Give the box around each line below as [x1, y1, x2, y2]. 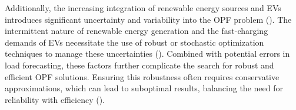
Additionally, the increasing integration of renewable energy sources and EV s [5, 2, 281, 13]
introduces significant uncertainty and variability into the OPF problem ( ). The [5, 13, 292, 25]
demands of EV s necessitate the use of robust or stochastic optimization [5, 36, 264, 48]
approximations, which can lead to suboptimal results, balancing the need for [5, 82, 283, 94]
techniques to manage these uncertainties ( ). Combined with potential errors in [5, 47, 290, 60]
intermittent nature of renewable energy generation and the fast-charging [5, 25, 268, 37]
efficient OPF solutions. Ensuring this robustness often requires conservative [5, 70, 280, 82]
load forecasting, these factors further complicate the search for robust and [5, 59, 274, 71]
